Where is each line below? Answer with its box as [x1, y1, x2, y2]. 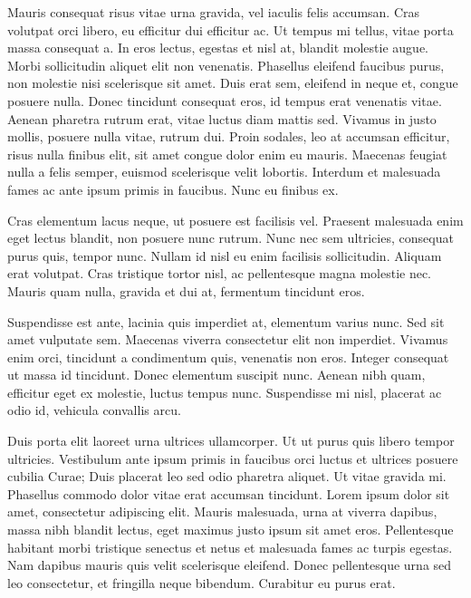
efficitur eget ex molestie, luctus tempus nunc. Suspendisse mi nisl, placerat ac [7, 382, 442, 401]
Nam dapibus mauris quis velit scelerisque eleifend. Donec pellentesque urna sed [7, 555, 452, 574]
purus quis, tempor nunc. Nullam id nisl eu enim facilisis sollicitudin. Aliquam [7, 246, 442, 265]
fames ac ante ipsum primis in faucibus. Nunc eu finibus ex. [7, 179, 339, 198]
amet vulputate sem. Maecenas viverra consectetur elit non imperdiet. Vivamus [7, 330, 448, 349]
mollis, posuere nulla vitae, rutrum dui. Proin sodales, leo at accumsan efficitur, [7, 127, 450, 146]
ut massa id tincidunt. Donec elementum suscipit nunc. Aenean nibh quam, [7, 365, 426, 384]
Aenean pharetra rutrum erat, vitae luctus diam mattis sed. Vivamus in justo [7, 109, 437, 128]
